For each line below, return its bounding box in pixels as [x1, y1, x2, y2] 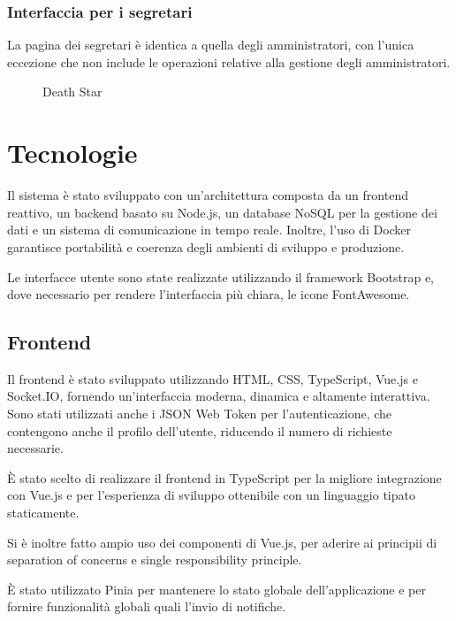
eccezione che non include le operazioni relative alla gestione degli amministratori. [7, 52, 451, 71]
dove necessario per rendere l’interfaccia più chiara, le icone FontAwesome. [7, 285, 410, 303]
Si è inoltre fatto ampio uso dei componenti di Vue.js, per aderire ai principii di [7, 533, 437, 551]
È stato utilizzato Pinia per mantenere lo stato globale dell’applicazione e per [7, 579, 426, 598]
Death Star [42, 82, 103, 101]
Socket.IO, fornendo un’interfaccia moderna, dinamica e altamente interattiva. [7, 387, 430, 405]
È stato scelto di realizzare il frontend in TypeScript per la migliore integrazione [7, 468, 442, 487]
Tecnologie [7, 134, 138, 171]
